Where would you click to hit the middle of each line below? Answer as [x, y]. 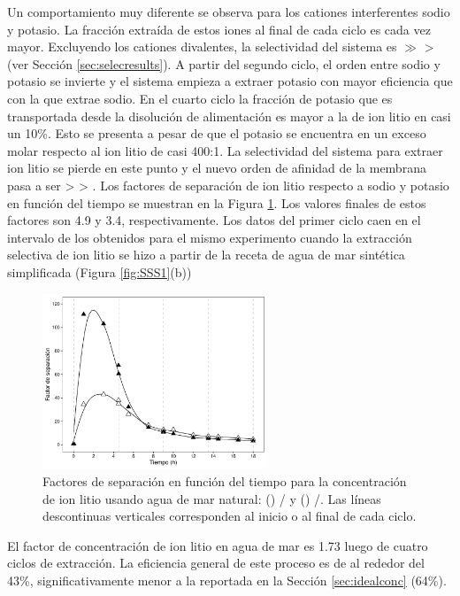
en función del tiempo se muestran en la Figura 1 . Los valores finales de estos [217, 202]
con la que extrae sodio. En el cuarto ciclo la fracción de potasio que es [200, 98]
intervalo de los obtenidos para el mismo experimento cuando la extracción [210, 237]
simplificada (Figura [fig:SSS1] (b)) [100, 271]
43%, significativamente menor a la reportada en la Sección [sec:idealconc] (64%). [227, 580]
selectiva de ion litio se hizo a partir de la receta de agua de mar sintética [206, 255]
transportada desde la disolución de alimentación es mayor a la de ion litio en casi [229, 116]
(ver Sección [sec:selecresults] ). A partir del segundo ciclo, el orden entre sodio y [224, 63]
